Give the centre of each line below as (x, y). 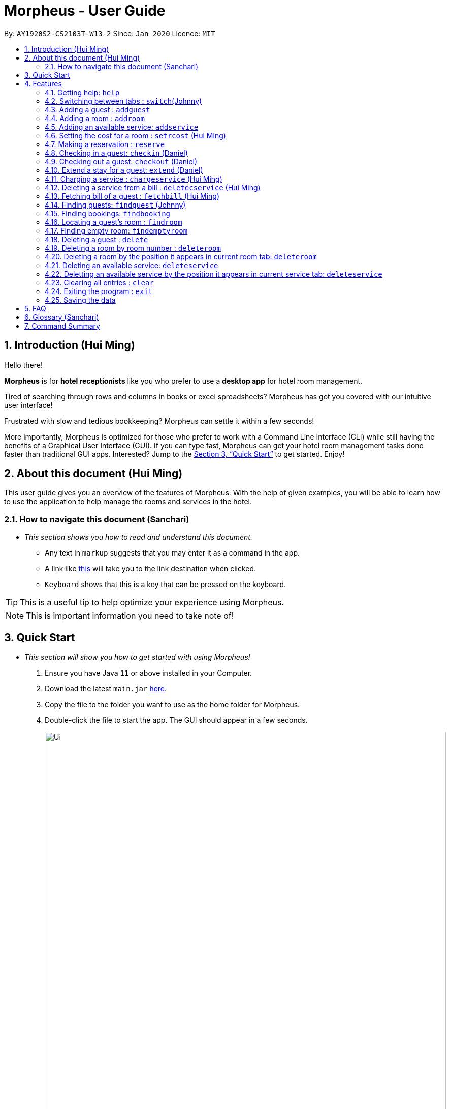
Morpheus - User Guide (85, 11)
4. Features (43, 83)
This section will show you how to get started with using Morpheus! (137, 657)
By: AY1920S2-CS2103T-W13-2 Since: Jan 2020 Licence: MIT (110, 33)
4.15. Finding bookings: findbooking (108, 213)
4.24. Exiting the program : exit (99, 291)
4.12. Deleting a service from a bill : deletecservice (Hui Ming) (153, 187)
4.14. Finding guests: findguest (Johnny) (115, 205)
